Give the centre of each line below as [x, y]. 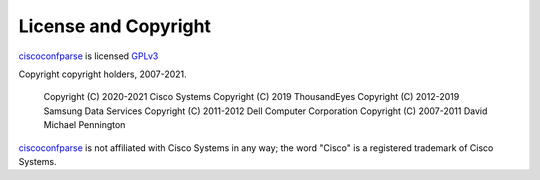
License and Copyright [115, 26]
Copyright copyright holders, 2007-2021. [102, 74]
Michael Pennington [84, 125]
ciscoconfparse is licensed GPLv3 [88, 56]
